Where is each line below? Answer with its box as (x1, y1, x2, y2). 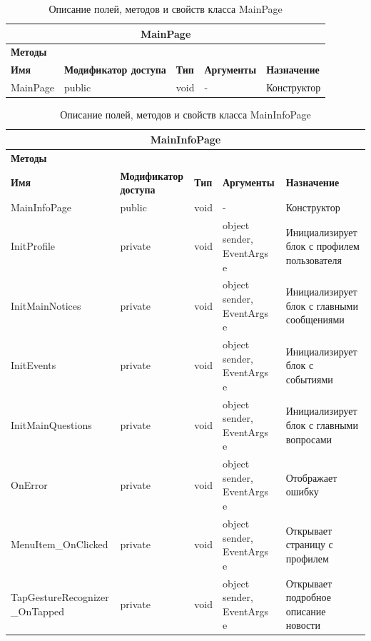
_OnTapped (11, 603, 65, 618)
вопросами (285, 431, 332, 446)
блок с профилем (285, 238, 360, 253)
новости (285, 617, 320, 632)
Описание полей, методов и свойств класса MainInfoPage (60, 107, 311, 122)
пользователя (285, 252, 342, 267)
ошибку (285, 484, 319, 499)
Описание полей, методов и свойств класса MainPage (49, 1, 283, 16)
